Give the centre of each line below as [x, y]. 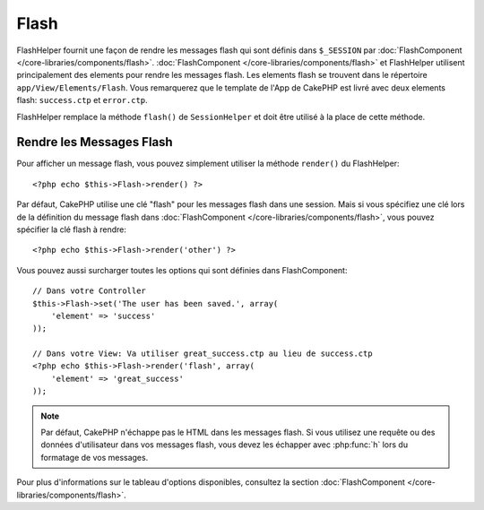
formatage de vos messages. [95, 457]
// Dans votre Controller [90, 291]
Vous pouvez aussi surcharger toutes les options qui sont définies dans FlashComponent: [182, 270]
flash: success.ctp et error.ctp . [82, 100]
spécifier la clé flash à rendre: [72, 229]
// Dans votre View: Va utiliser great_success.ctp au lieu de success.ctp [203, 354]
